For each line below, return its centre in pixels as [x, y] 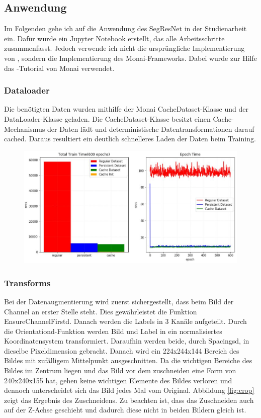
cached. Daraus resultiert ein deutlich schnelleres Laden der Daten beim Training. [130, 139]
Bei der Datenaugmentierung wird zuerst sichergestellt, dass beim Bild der [119, 301]
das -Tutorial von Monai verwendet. [59, 68]
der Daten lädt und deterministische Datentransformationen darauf [151, 129]
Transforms [27, 282]
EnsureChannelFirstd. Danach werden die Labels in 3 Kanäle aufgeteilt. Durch [125, 321]
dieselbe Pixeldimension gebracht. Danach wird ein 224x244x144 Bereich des [122, 350]
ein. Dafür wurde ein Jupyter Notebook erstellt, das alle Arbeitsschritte [114, 38]
